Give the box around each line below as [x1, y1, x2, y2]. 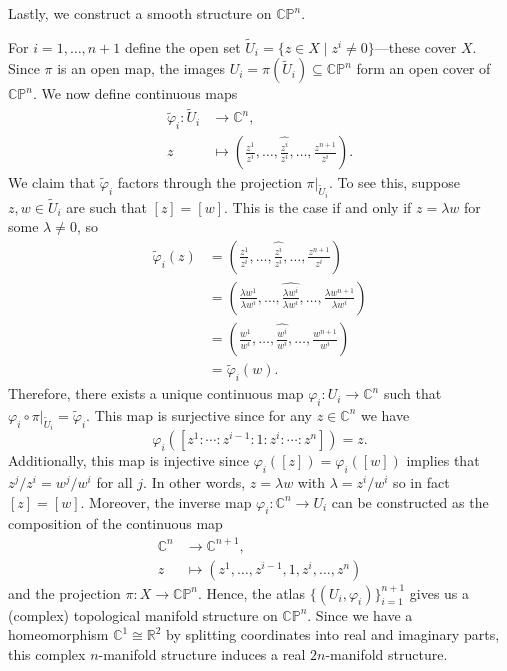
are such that [66, 196, 147, 217]
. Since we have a [307, 604, 413, 625]
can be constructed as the [331, 491, 489, 512]
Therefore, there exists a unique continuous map [8, 383, 304, 404]
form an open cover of [356, 58, 491, 79]
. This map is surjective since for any [86, 404, 313, 425]
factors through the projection [117, 172, 302, 193]
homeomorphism [8, 624, 109, 645]
